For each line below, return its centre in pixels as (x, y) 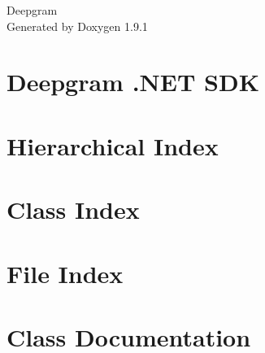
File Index (65, 273)
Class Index (73, 209)
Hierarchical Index (113, 145)
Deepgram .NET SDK (133, 82)
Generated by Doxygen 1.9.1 (77, 26)
